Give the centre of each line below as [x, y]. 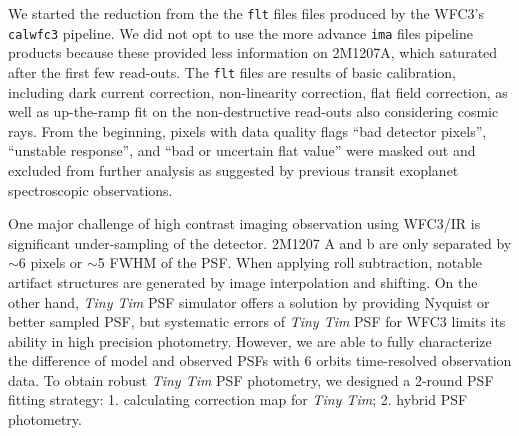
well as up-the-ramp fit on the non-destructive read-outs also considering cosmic [253, 111]
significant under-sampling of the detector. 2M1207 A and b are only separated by [260, 242]
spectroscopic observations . [90, 189]
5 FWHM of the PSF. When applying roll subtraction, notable [290, 262]
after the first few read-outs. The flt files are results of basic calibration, [232, 71]
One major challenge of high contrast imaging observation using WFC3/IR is [244, 223]
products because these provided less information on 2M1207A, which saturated [253, 52]
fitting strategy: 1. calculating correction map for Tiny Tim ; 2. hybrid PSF [238, 399]
